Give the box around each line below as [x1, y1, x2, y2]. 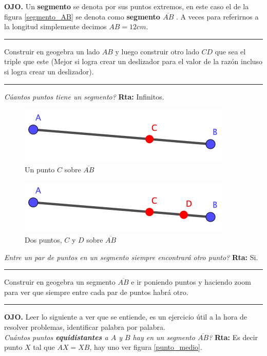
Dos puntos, [25, 234, 62, 245]
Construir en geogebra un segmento [4, 276, 116, 287]
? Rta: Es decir [208, 331, 258, 342]
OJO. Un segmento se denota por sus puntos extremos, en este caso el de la [4, 1, 249, 11]
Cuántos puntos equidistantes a [4, 331, 108, 342]
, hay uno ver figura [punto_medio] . [89, 342, 202, 352]
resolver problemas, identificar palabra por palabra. [4, 321, 165, 332]
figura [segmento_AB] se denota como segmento [4, 11, 160, 22]
